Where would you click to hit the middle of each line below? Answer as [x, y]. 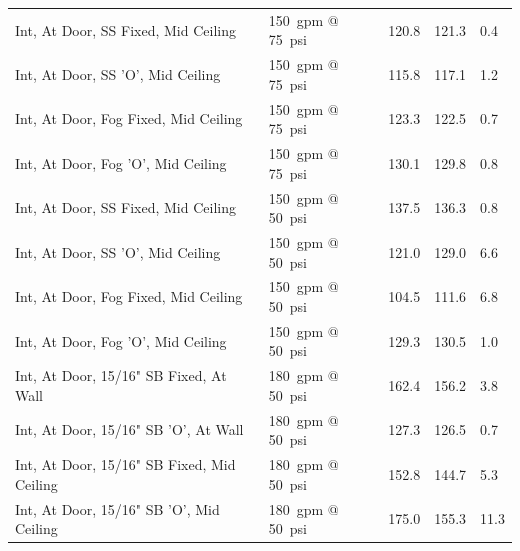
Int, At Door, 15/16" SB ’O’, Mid [117, 508]
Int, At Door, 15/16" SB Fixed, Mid [125, 464]
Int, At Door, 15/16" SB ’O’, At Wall [129, 429]
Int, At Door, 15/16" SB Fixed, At [121, 375]
